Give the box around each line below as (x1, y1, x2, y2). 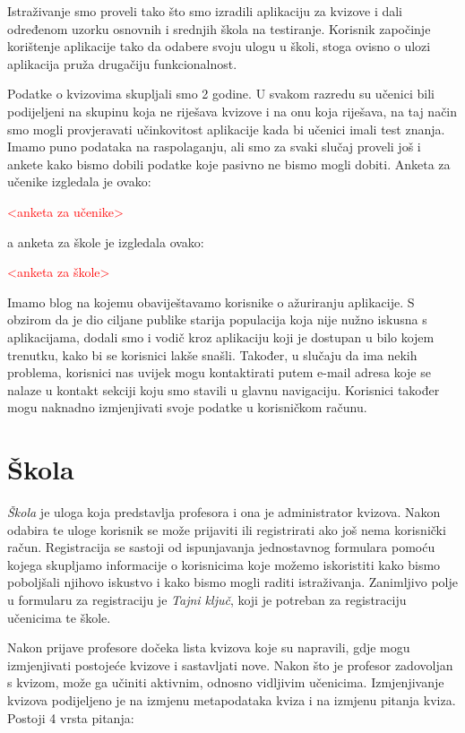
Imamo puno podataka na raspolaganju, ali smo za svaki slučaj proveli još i (7, 137, 421, 156)
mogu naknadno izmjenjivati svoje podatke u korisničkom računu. (7, 398, 367, 417)
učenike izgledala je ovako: (7, 172, 151, 191)
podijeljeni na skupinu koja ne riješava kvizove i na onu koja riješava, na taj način (7, 101, 458, 120)
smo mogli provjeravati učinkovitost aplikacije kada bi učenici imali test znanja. (7, 119, 445, 138)
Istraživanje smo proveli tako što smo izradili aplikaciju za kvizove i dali (7, 2, 403, 20)
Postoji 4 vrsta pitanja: (7, 708, 134, 727)
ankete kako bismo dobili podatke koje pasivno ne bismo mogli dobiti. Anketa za (7, 154, 451, 173)
